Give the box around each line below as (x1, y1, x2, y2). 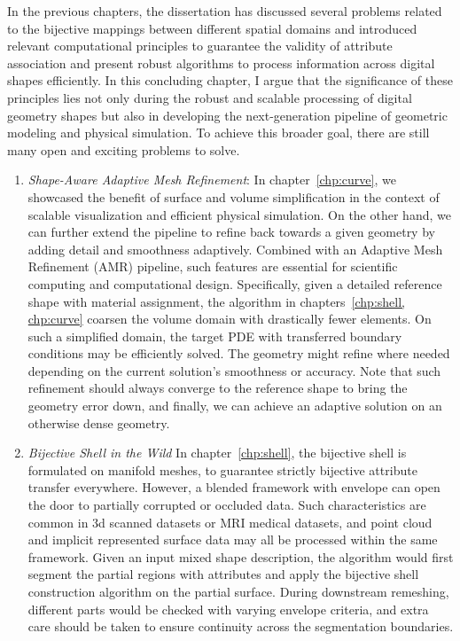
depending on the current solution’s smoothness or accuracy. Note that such (27, 361, 441, 379)
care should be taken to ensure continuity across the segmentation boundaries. (27, 617, 454, 636)
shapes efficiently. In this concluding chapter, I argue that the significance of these (7, 71, 453, 90)
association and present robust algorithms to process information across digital (7, 53, 435, 72)
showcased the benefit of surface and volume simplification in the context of (27, 187, 440, 206)
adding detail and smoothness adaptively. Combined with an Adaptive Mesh (27, 239, 443, 258)
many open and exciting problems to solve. (7, 140, 240, 159)
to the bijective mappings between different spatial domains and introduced (7, 19, 417, 37)
